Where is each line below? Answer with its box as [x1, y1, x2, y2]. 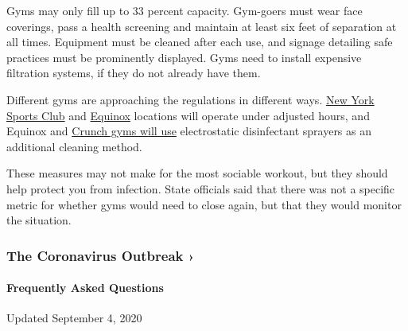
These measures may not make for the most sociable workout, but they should [6, 165, 388, 181]
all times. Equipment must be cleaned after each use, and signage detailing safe [6, 33, 393, 50]
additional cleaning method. [6, 138, 142, 154]
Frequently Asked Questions [6, 279, 164, 296]
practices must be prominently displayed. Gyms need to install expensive [6, 49, 362, 65]
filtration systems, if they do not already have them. [6, 64, 261, 81]
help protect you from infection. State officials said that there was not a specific [6, 180, 395, 197]
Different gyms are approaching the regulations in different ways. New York [6, 91, 375, 107]
